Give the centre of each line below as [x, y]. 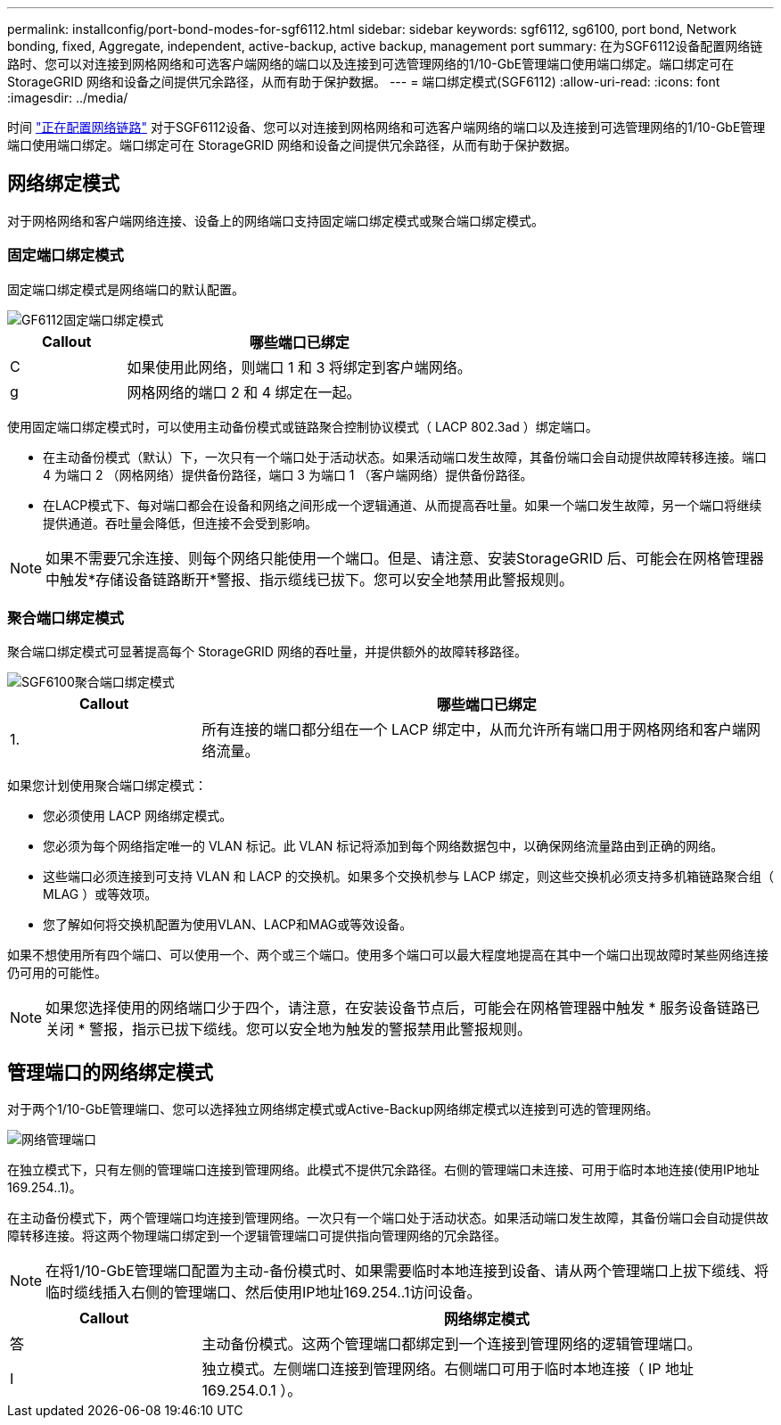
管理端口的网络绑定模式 [110, 1072]
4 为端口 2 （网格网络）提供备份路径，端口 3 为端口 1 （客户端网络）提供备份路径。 [288, 474]
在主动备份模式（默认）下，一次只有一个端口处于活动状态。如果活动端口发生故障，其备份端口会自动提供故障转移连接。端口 [405, 457]
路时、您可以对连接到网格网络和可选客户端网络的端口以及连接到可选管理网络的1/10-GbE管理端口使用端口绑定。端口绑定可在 [371, 64]
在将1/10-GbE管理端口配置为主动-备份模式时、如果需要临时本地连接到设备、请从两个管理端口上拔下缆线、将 [407, 1271]
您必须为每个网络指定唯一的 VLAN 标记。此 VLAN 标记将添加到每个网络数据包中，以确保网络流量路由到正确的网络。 [383, 846]
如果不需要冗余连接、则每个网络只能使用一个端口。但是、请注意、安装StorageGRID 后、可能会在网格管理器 [405, 558]
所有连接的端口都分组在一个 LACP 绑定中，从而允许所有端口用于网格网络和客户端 [474, 730]
